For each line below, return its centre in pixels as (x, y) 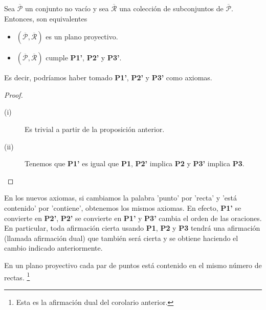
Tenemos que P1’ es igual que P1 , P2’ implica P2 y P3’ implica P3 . (135, 163)
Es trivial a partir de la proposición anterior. (95, 129)
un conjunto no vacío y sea (67, 8)
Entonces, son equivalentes (46, 18)
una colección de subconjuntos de (171, 8)
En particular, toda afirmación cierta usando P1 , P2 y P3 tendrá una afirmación (132, 228)
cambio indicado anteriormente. (53, 248)
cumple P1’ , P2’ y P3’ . (84, 58)
